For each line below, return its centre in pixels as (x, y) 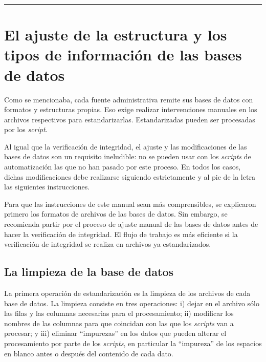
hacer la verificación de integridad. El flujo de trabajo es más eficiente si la (121, 234)
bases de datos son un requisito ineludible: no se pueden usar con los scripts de (128, 156)
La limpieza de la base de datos (89, 272)
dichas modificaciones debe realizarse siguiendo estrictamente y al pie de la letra (130, 176)
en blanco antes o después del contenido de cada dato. (89, 353)
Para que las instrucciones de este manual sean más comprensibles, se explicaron (130, 204)
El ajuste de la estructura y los (116, 35)
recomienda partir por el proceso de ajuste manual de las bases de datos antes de (131, 224)
